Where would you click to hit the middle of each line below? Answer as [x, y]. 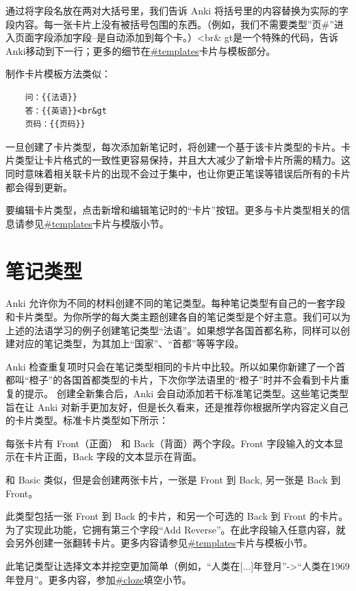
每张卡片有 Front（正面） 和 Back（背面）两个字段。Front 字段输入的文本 [170, 443]
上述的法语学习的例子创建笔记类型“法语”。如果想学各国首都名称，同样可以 [173, 330]
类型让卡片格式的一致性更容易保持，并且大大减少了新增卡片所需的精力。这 [182, 160]
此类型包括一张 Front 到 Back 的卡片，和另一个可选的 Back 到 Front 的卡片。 [177, 516]
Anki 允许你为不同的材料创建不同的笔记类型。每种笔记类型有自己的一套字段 [176, 303]
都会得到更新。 [39, 187]
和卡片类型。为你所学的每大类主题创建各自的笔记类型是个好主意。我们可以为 [178, 317]
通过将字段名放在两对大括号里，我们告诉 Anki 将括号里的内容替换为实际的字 [177, 10]
